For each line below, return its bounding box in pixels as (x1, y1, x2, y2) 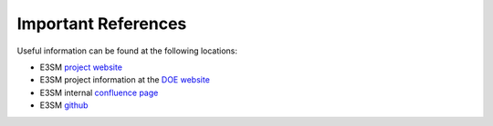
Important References (16, 14, 187, 34)
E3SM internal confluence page (39, 87, 159, 98)
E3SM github (39, 100, 89, 111)
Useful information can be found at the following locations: (16, 45, 237, 56)
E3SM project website (39, 62, 123, 73)
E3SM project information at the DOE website (39, 74, 210, 85)
